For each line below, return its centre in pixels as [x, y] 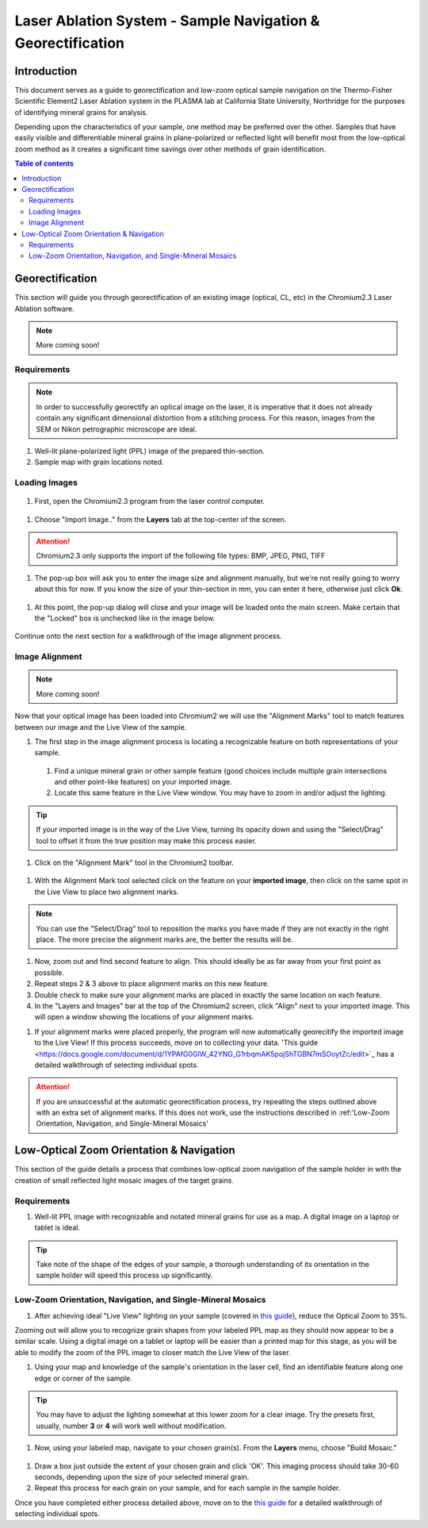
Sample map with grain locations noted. [99, 462]
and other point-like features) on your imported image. [143, 782]
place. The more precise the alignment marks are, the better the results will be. [164, 939]
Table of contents [44, 163]
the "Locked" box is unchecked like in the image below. [125, 618]
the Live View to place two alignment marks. [107, 892]
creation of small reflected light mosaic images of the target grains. [124, 1180]
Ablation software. [44, 309]
